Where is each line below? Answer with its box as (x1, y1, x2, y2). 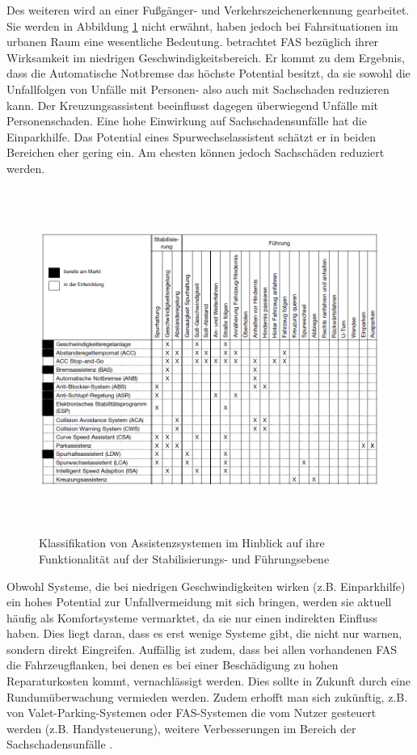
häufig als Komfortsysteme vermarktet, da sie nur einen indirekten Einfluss (6, 609, 377, 626)
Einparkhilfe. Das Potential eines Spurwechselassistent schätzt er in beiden (6, 128, 377, 145)
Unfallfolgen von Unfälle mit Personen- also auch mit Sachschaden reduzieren (6, 80, 390, 97)
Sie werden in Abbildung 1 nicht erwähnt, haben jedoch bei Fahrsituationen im (6, 17, 398, 34)
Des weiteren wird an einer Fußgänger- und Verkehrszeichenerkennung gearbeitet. (6, 2, 410, 18)
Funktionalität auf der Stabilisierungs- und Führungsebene (39, 550, 330, 567)
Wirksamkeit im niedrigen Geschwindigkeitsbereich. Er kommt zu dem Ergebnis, (6, 49, 405, 65)
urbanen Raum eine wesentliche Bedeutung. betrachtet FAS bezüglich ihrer (6, 33, 379, 50)
